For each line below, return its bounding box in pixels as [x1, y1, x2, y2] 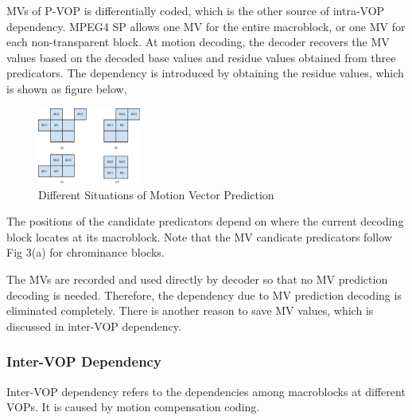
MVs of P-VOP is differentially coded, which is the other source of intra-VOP [6, 2, 385, 18]
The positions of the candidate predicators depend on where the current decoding [6, 213, 404, 230]
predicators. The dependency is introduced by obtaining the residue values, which [6, 65, 404, 81]
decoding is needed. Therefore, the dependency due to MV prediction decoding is [6, 286, 402, 303]
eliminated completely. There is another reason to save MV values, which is [6, 302, 374, 319]
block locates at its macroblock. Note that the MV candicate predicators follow [6, 228, 392, 245]
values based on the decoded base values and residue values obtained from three [6, 49, 396, 65]
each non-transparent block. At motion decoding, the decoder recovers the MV [6, 33, 390, 50]
